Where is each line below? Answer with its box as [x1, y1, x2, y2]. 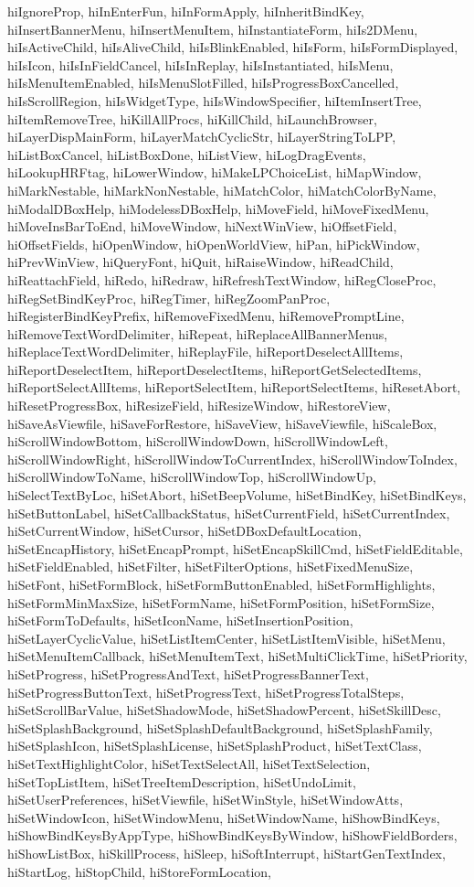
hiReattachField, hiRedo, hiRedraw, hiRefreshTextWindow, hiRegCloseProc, [7, 270, 437, 289]
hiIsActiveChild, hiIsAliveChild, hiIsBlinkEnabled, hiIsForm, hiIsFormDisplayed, [7, 37, 458, 57]
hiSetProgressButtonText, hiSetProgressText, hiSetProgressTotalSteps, [7, 682, 405, 701]
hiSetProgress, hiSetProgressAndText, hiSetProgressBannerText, [7, 664, 369, 683]
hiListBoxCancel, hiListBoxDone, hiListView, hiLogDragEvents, [7, 144, 366, 164]
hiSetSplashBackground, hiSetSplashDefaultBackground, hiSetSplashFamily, [7, 718, 433, 737]
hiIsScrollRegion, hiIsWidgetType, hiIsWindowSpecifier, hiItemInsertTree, [7, 91, 422, 110]
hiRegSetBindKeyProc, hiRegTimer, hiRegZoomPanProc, [7, 288, 331, 307]
